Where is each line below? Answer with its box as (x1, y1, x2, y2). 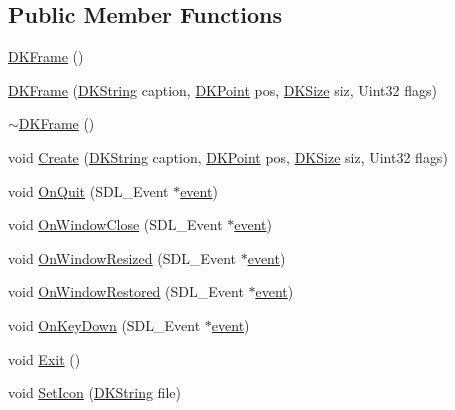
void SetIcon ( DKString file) (8, 382, 181, 403)
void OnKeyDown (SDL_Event (8, 314, 201, 335)
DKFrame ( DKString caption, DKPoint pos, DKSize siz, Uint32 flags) (8, 79, 437, 100)
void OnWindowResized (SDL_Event (8, 247, 237, 268)
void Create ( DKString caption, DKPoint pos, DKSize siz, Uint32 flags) (8, 146, 448, 167)
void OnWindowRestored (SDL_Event (8, 281, 244, 302)
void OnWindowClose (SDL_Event (8, 214, 223, 235)
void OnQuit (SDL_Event (8, 180, 169, 201)
